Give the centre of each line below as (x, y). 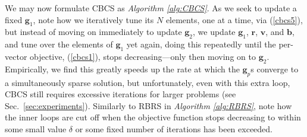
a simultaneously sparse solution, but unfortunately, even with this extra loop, (148, 82)
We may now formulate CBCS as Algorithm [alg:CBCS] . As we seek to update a (151, 8)
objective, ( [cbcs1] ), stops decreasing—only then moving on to (143, 56)
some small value (36, 128)
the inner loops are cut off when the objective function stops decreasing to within (153, 117)
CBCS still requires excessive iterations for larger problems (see (120, 94)
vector (16, 56)
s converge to (275, 68)
